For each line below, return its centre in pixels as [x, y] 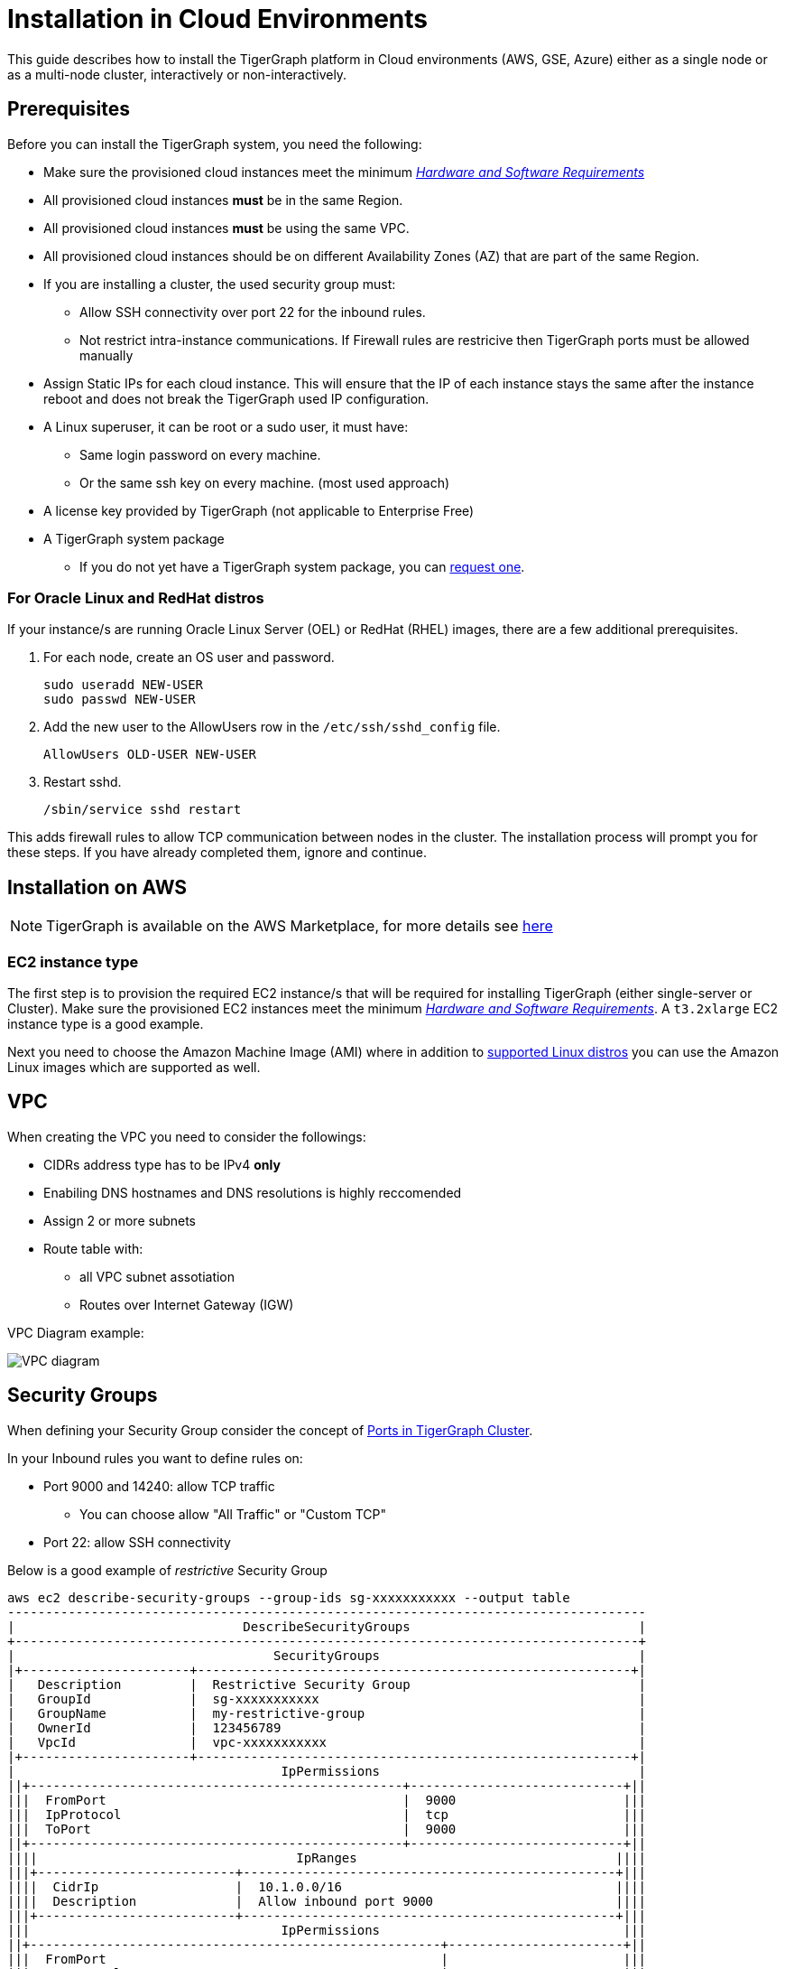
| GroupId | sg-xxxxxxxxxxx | [327, 1698]
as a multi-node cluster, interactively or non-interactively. [177, 74]
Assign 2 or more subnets [120, 1220]
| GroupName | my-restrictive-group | [327, 1713]
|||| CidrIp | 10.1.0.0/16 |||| [327, 1886]
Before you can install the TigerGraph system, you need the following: [215, 144]
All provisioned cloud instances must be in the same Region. [223, 200]
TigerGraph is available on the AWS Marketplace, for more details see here [300, 926]
